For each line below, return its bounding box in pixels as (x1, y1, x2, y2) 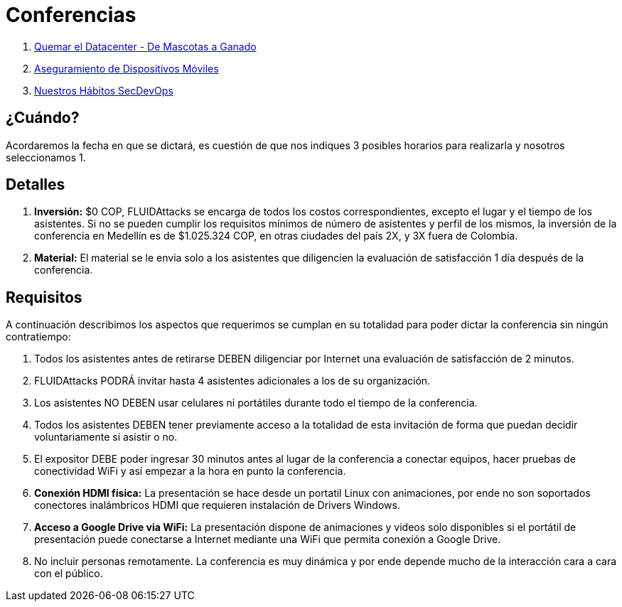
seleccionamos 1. (6, 151, 86, 163)
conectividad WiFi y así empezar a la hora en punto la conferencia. (34, 465, 346, 478)
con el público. (34, 567, 103, 580)
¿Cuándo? (6, 109, 80, 127)
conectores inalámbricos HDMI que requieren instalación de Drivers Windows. (34, 499, 400, 512)
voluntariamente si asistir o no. (34, 431, 178, 444)
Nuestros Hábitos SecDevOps (34, 84, 173, 97)
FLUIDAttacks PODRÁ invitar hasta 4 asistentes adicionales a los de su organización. (34, 375, 431, 387)
